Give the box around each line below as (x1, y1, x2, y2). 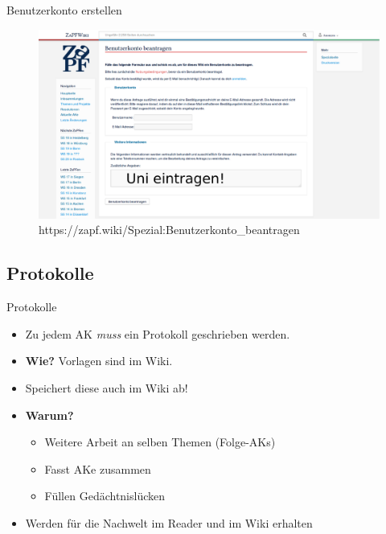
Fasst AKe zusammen (44, 460, 151, 477)
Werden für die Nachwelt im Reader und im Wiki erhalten (25, 514, 313, 531)
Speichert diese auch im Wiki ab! (25, 379, 188, 396)
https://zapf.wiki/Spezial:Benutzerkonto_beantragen (39, 221, 300, 238)
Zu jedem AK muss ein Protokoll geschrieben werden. (25, 325, 290, 342)
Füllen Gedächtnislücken (44, 487, 166, 504)
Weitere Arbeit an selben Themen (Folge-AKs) (44, 433, 276, 450)
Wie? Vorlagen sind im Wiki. (25, 352, 173, 369)
